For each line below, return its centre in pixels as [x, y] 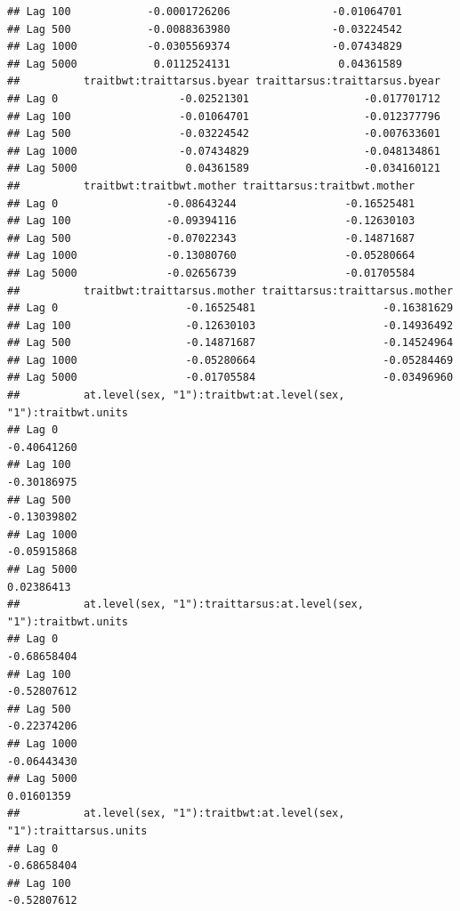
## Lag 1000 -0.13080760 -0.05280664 [211, 256]
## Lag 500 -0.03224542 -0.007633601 [224, 134]
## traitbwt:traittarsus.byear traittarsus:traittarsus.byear [224, 81]
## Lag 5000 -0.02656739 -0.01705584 [211, 273]
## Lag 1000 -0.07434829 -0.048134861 [224, 151]
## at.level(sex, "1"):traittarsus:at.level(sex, [186, 605]
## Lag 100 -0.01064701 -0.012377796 [224, 116]
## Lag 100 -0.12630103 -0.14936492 [230, 325]
